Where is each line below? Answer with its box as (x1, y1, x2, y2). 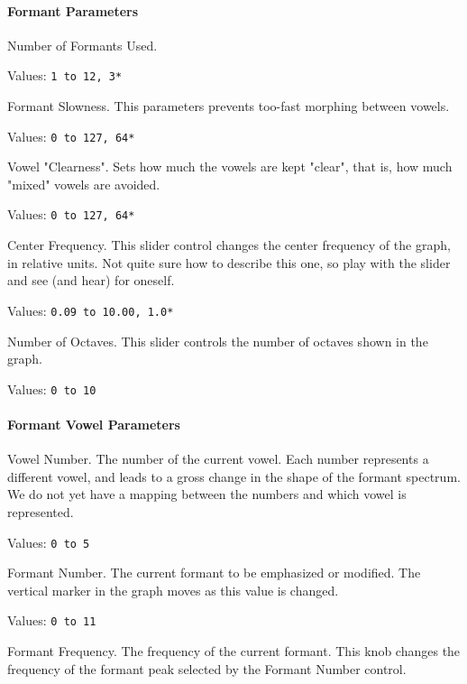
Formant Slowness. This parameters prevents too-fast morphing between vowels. (7, 97, 450, 116)
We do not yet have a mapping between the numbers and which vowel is (7, 485, 407, 504)
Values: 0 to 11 (7, 611, 96, 630)
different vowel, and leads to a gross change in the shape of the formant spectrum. (7, 467, 461, 485)
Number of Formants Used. (7, 35, 158, 54)
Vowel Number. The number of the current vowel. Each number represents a (7, 449, 429, 468)
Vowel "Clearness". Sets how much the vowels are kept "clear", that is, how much (7, 157, 453, 176)
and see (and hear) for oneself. (7, 271, 175, 290)
